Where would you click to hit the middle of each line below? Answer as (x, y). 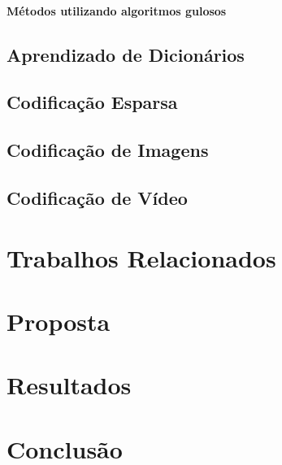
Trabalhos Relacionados (141, 257)
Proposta (59, 321)
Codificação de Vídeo (97, 197)
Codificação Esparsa (92, 102)
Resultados (69, 385)
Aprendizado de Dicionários (126, 54)
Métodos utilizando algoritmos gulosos (117, 10)
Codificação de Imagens (108, 150)
